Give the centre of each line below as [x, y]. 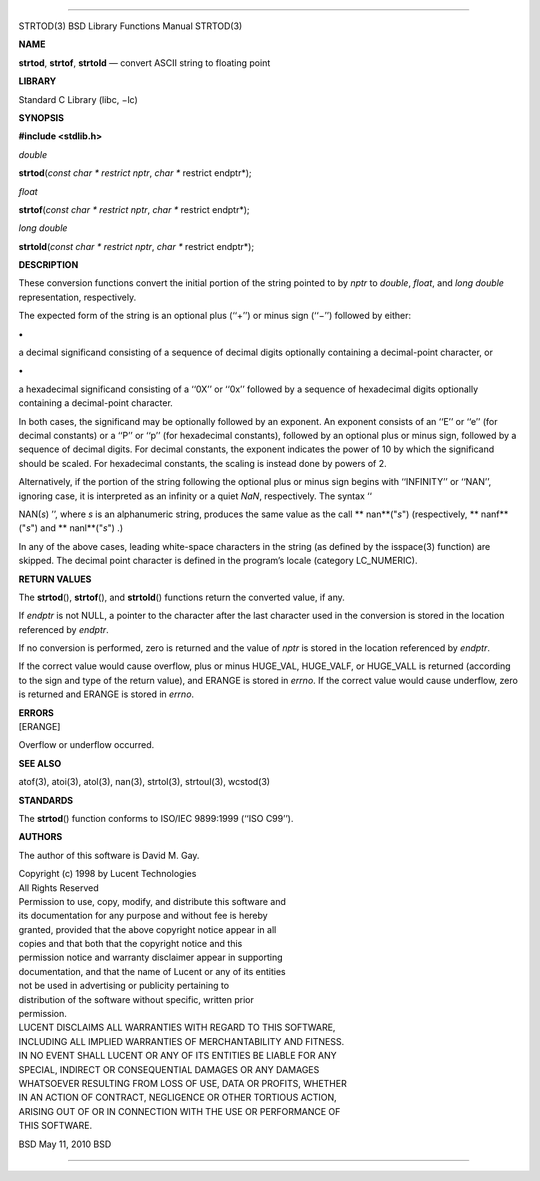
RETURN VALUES [55, 579]
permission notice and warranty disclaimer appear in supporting [151, 957]
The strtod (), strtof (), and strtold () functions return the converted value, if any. [181, 597]
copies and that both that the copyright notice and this [130, 944]
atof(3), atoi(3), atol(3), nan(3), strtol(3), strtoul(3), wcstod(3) [144, 782]
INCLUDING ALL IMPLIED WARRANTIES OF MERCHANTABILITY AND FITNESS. [181, 1041]
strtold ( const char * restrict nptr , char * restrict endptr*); [136, 246]
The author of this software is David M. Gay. [109, 855]
